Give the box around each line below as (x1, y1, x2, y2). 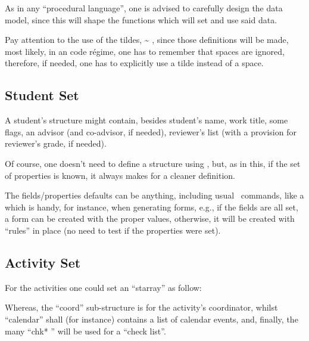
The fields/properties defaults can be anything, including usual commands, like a (5, 189, 304, 201)
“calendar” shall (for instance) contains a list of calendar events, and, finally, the (5, 312, 298, 325)
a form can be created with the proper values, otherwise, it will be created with (5, 212, 295, 225)
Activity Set (5, 253, 81, 271)
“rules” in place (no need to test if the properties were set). (5, 224, 221, 236)
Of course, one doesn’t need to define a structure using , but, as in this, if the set (5, 157, 301, 169)
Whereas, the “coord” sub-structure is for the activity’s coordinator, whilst (5, 301, 278, 314)
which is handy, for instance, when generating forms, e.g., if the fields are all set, (5, 200, 298, 213)
